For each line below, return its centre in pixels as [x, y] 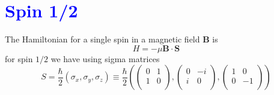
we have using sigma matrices [105, 58]
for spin [19, 58]
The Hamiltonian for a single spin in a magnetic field [102, 39]
